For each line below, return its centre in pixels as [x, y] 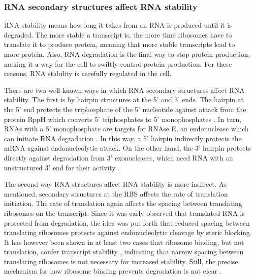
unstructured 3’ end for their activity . [62, 167]
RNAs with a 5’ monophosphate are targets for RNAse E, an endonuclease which [126, 129]
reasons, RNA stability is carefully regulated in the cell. [88, 73]
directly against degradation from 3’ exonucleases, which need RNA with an [119, 157]
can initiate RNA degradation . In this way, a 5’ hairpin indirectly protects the [123, 138]
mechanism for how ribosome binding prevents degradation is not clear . [113, 271]
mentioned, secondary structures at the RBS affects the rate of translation [116, 193]
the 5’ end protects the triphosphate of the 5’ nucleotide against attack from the [125, 109]
